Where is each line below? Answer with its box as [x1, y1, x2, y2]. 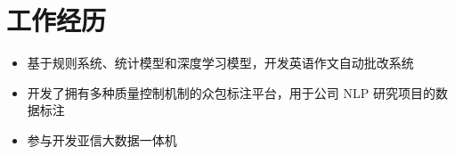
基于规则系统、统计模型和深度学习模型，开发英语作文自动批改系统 [27, 53, 414, 72]
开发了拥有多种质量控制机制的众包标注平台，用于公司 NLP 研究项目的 [27, 83, 435, 102]
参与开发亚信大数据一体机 [27, 130, 177, 149]
